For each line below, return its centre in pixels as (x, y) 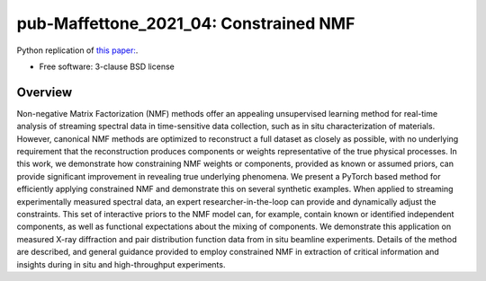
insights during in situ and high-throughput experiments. (121, 264)
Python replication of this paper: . (77, 50)
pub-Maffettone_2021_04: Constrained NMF (186, 23)
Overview (45, 92)
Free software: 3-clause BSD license (107, 66)
